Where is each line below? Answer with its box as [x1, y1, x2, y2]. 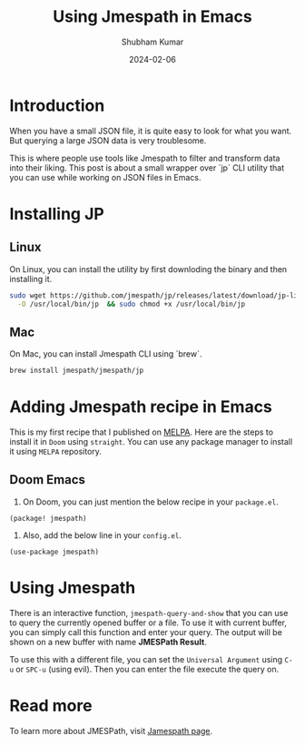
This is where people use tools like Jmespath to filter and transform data [9, 152, 280, 163]
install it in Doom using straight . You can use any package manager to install [9, 436, 293, 447]
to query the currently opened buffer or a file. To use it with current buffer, [9, 617, 288, 628]
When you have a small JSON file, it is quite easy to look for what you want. [9, 125, 292, 136]
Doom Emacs [9, 472, 86, 487]
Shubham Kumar [121, 36, 184, 47]
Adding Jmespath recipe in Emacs [9, 397, 272, 417]
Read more [9, 696, 93, 716]
